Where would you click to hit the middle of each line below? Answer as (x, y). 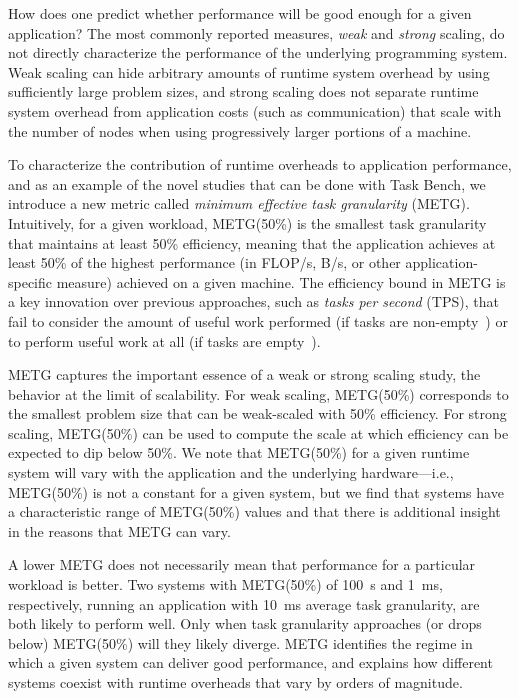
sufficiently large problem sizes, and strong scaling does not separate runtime (243, 91)
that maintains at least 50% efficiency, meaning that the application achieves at (252, 242)
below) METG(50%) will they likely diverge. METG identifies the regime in (240, 642)
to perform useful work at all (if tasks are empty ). (164, 340)
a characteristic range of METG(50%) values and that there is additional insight (254, 511)
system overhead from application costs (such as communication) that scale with (255, 110)
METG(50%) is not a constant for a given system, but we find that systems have (256, 491)
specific (30, 281)
